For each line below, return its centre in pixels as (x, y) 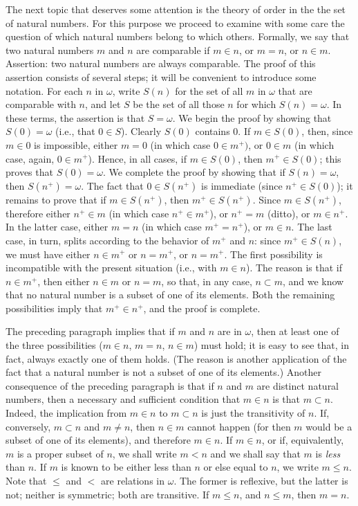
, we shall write (144, 453)
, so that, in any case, (207, 281)
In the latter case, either (57, 227)
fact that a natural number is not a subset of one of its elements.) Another (164, 372)
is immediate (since (242, 185)
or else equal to (236, 467)
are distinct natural (298, 385)
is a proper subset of (60, 453)
